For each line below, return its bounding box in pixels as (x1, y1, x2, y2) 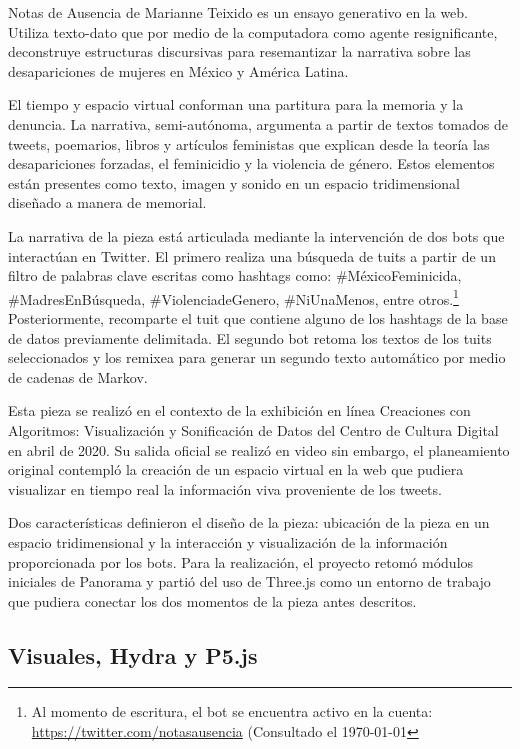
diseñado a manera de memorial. (8, 192, 207, 213)
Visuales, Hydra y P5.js (8, 639, 258, 670)
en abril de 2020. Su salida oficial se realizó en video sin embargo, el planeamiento (8, 439, 510, 460)
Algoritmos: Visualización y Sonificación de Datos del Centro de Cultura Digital (8, 419, 499, 440)
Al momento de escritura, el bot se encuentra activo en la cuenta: (31, 701, 433, 722)
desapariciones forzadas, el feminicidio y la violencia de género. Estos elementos (8, 153, 495, 174)
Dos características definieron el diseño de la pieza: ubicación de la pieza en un (8, 512, 490, 533)
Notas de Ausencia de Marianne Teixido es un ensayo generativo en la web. (8, 2, 469, 22)
